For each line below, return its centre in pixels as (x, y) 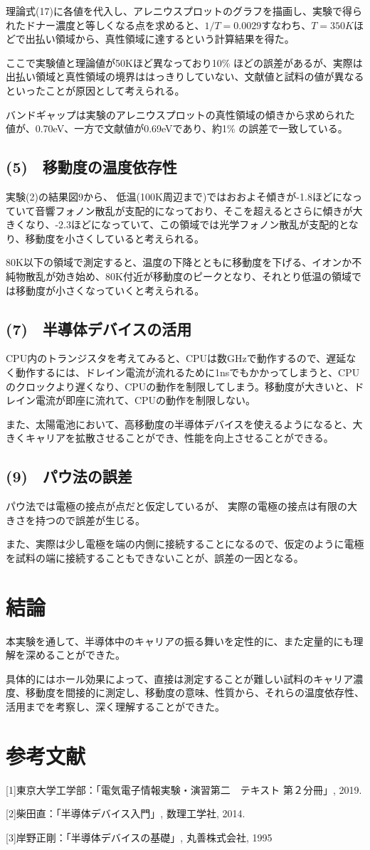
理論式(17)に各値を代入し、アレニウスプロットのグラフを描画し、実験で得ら (184, 11)
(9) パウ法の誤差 (69, 476)
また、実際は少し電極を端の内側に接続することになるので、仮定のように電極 (185, 544)
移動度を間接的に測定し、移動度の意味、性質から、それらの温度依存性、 (195, 692)
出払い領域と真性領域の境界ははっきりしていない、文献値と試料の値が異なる (185, 76)
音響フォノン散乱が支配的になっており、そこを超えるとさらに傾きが (194, 210)
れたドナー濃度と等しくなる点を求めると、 (105, 25)
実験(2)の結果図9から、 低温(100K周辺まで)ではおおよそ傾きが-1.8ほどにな (179, 196)
